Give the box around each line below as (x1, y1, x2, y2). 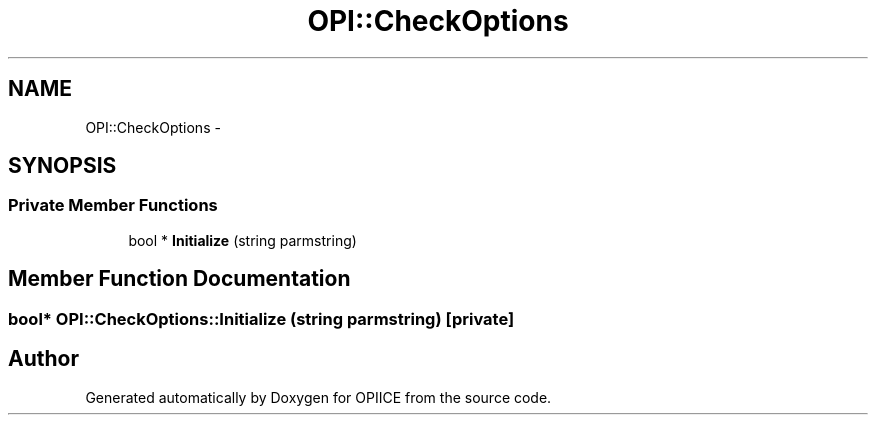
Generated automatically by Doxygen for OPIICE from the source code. (85, 388, 552, 406)
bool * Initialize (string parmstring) (128, 231, 357, 249)
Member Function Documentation (8, 266, 351, 292)
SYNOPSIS (8, 153, 117, 179)
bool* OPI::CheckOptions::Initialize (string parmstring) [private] (8, 308, 515, 329)
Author (8, 346, 79, 372)
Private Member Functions (8, 195, 218, 216)
